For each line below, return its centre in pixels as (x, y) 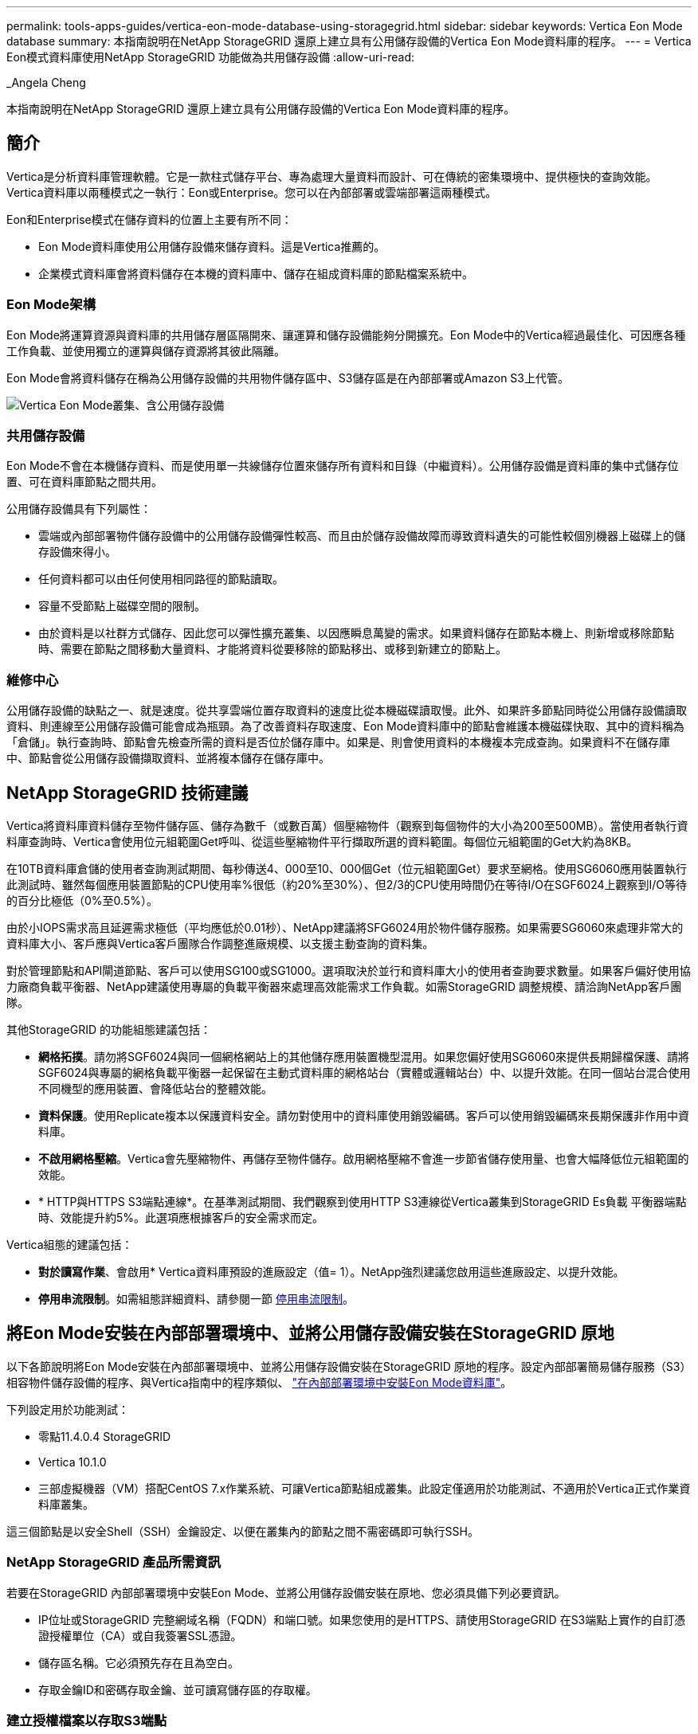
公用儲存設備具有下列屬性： (79, 509)
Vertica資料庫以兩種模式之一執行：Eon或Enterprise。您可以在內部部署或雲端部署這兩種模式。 (252, 192)
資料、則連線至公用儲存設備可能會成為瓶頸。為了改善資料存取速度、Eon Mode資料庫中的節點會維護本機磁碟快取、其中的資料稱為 (345, 726)
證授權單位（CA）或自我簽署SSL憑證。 (140, 1635)
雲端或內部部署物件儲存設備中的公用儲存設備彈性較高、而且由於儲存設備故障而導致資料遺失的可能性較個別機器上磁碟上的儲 (362, 536)
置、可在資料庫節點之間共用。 (84, 482)
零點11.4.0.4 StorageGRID (105, 1436)
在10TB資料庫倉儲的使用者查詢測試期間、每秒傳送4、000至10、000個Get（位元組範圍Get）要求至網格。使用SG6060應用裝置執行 (347, 868)
